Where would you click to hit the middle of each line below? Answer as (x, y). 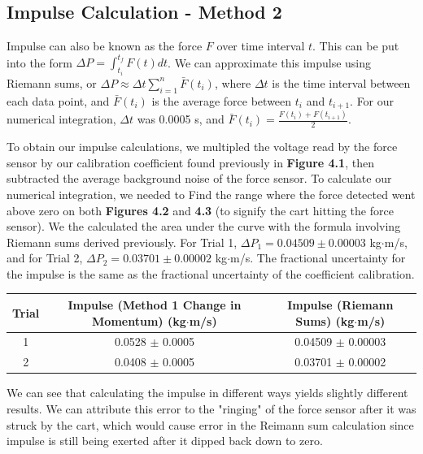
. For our (372, 100)
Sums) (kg (325, 320)
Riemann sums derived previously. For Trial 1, (122, 242)
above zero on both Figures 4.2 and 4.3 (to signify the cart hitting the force (200, 210)
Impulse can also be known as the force (105, 46)
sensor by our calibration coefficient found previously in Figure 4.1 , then (190, 162)
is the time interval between (341, 82)
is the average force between (222, 100)
